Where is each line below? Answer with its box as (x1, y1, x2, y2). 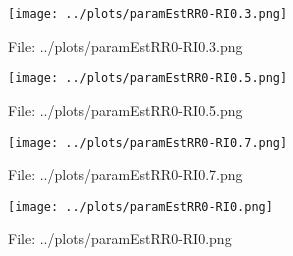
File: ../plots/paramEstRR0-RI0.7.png (8, 164, 243, 185)
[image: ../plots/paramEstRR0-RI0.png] (8, 199, 273, 214)
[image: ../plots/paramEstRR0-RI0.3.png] (8, 7, 288, 21)
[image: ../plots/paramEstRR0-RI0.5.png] (8, 71, 288, 86)
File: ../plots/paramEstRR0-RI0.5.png (8, 99, 243, 120)
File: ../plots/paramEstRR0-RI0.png (8, 228, 232, 249)
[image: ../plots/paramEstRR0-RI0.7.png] (8, 135, 288, 150)
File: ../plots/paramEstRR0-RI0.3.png (8, 35, 243, 56)
